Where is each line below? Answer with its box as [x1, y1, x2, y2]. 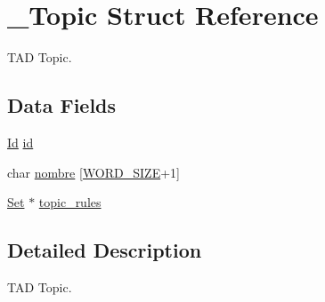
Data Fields [7, 91, 117, 119]
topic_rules [38, 193, 102, 211]
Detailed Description [7, 236, 202, 264]
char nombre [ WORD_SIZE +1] [7, 163, 180, 181]
